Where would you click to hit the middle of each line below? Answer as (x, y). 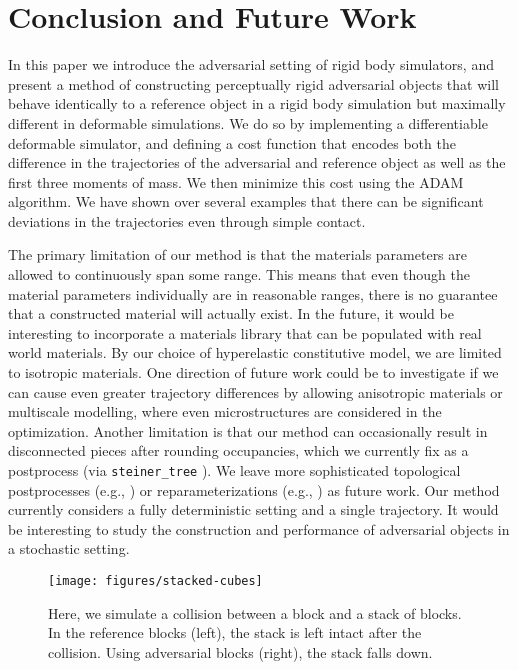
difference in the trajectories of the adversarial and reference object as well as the (257, 162)
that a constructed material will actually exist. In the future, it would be (231, 313)
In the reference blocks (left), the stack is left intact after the (235, 632)
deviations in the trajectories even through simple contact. (187, 220)
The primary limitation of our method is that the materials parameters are (238, 254)
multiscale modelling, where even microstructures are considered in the (225, 411)
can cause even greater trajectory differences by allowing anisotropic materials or (255, 391)
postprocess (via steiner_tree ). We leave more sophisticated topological (234, 470)
